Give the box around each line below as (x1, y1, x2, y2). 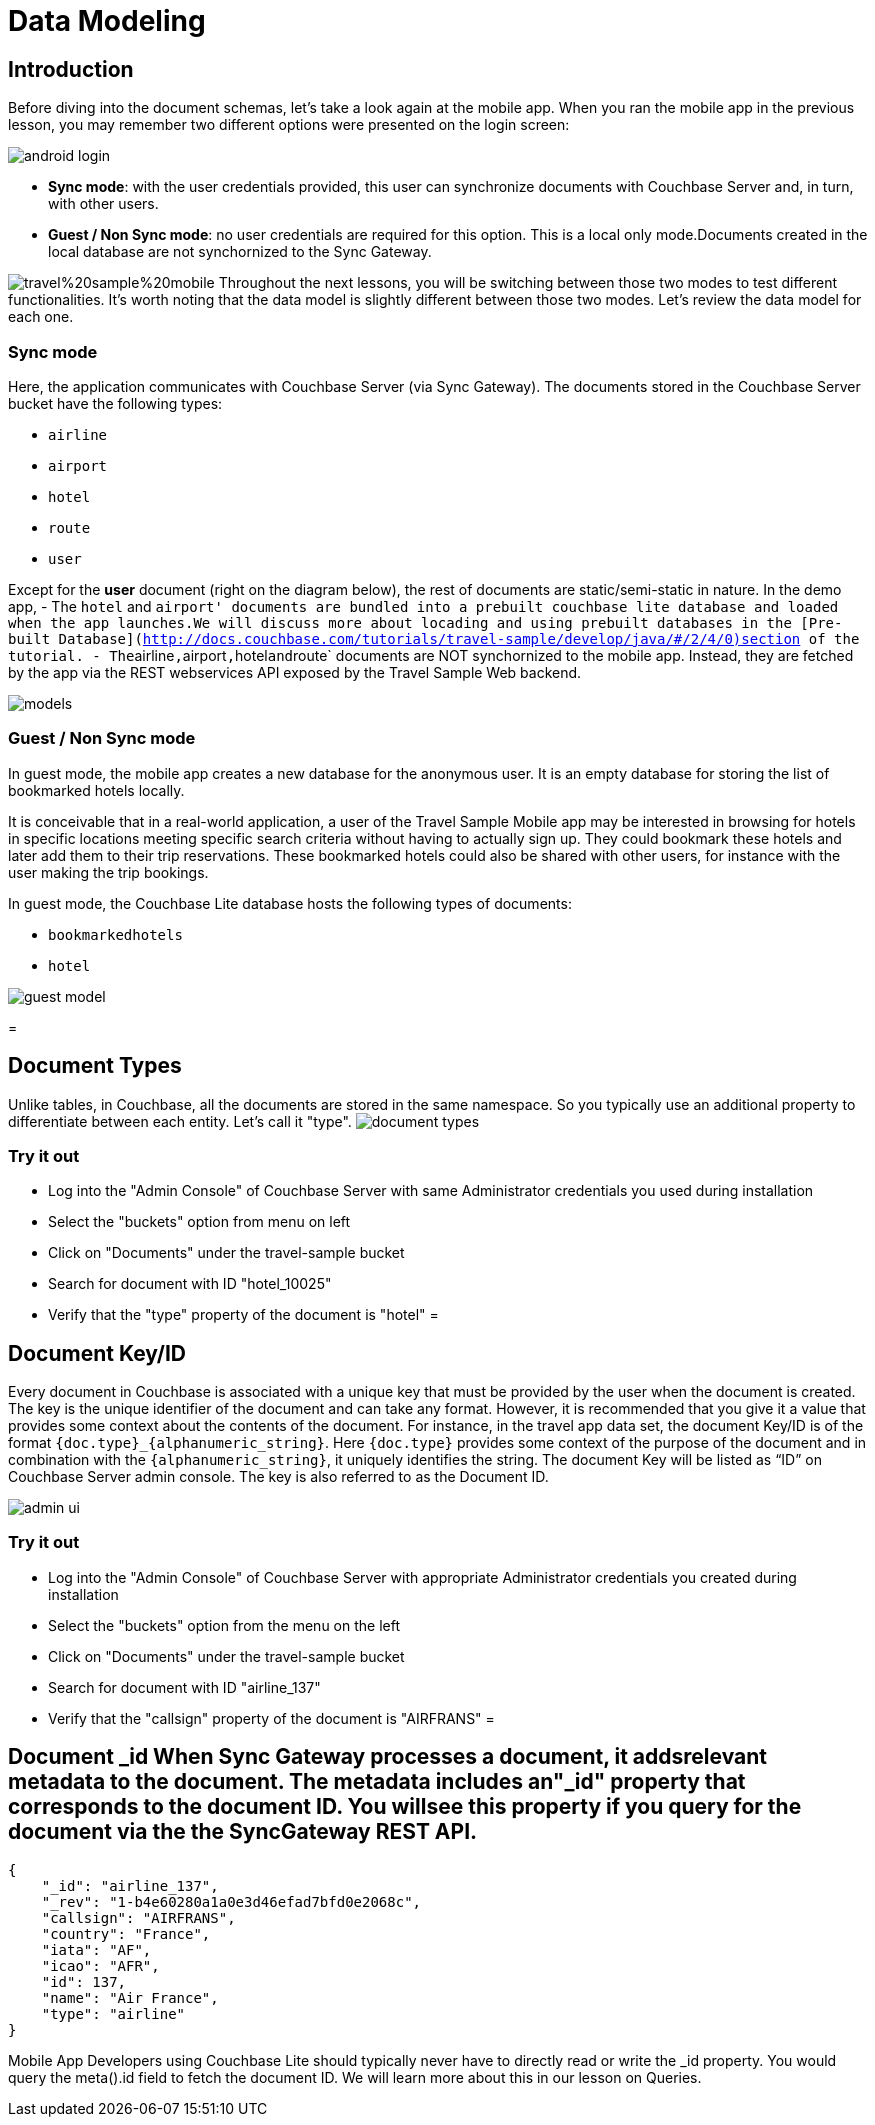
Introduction (8, 56, 134, 82)
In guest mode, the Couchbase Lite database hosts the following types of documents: (8, 894, 572, 912)
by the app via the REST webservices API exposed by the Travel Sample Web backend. (8, 663, 582, 681)
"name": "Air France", (41, 1989, 219, 2006)
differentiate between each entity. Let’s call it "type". (8, 1112, 352, 1130)
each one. (8, 308, 74, 326)
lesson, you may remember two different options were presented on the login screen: (8, 116, 570, 134)
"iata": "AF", (41, 1941, 152, 1958)
